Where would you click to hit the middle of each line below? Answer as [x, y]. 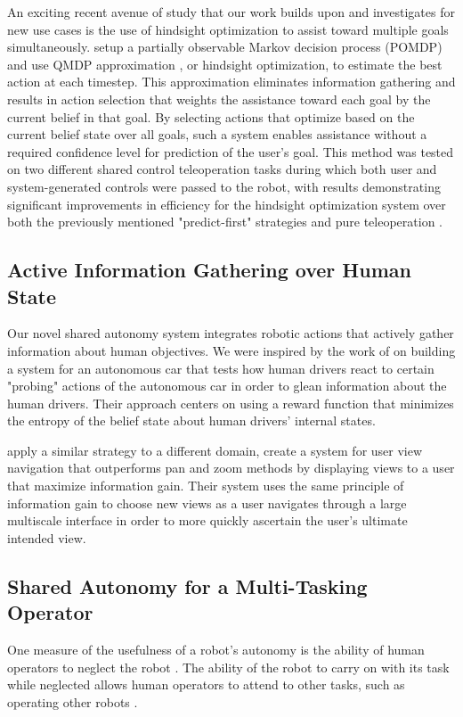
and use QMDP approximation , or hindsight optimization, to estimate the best [225, 64]
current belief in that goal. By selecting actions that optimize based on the [211, 116]
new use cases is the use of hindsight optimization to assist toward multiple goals [228, 29]
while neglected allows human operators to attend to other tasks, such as [206, 684]
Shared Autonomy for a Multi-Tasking [187, 585]
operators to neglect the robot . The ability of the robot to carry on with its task [228, 667]
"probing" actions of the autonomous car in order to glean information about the [227, 386]
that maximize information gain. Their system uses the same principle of [206, 486]
